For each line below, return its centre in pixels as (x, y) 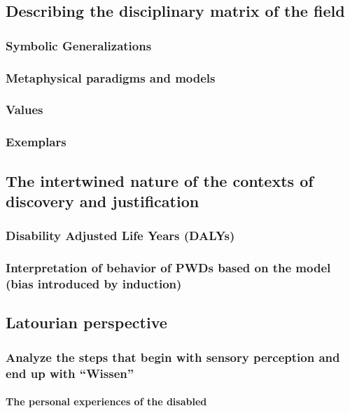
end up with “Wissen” (70, 373)
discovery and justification (103, 201)
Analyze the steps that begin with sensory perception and (173, 357)
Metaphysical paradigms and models (111, 77)
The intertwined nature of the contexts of (160, 180)
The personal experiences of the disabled (106, 401)
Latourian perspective (86, 322)
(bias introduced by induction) (94, 284)
